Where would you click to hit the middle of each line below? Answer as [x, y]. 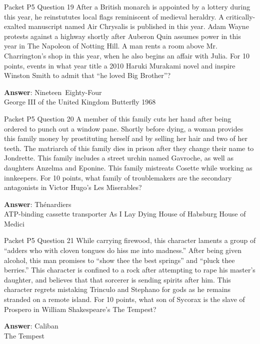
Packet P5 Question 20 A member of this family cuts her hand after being [118, 118]
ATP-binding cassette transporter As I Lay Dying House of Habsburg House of [125, 214]
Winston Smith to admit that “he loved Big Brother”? [87, 75]
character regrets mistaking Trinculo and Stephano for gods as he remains [117, 289]
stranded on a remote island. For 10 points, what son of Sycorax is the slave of [124, 299]
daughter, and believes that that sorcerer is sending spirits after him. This [117, 279]
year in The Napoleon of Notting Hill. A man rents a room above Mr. [111, 46]
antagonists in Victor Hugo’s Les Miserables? [73, 187]
